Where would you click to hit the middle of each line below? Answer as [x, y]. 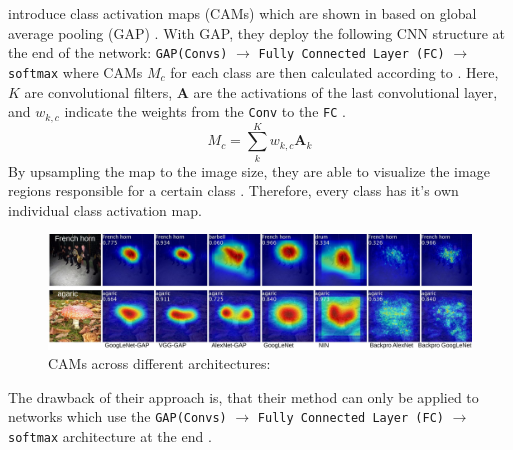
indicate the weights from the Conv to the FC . [205, 111]
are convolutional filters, [98, 91]
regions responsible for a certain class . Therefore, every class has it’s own [233, 190]
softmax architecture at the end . [110, 436]
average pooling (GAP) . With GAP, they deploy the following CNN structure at [257, 32]
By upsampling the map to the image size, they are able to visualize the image [249, 170]
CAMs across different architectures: [159, 363]
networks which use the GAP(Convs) [117, 416]
